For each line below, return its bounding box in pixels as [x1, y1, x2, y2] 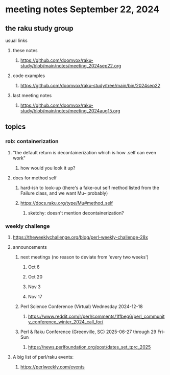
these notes [12, 48, 38, 53]
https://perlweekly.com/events [20, 364, 85, 370]
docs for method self [12, 175, 57, 181]
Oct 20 [28, 273, 42, 279]
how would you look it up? [20, 165, 76, 171]
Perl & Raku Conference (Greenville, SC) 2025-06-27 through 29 [20, 329, 157, 335]
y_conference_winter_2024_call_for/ [28, 318, 104, 325]
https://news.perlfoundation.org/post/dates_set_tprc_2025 [28, 344, 151, 350]
